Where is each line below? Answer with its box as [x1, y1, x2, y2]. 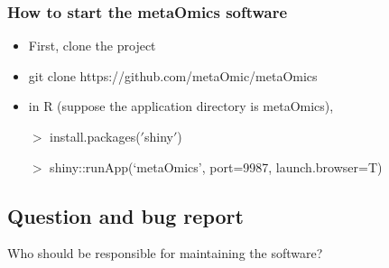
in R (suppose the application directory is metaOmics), [28, 97, 334, 116]
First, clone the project [28, 36, 156, 55]
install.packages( [50, 127, 141, 145]
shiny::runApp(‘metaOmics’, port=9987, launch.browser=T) [50, 157, 383, 176]
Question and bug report [7, 201, 244, 229]
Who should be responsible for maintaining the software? [7, 244, 323, 263]
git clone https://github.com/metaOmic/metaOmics [28, 66, 318, 85]
